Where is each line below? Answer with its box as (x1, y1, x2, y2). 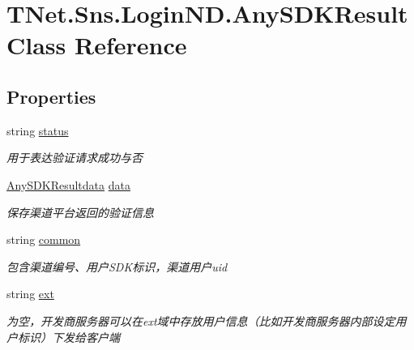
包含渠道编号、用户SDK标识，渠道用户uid (6, 258, 228, 275)
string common (6, 231, 81, 248)
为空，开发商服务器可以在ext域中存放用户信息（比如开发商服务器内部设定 (6, 312, 395, 329)
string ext (6, 285, 54, 302)
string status (6, 122, 69, 139)
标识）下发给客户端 (17, 328, 120, 345)
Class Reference (6, 28, 187, 62)
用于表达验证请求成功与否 (6, 149, 143, 166)
